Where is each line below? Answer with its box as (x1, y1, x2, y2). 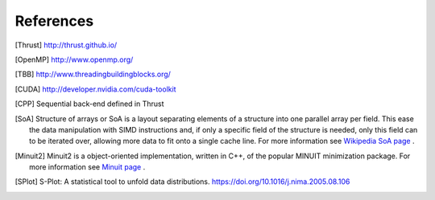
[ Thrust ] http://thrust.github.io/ (14, 40, 118, 50)
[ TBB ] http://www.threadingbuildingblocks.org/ (14, 69, 171, 80)
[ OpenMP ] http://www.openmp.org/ (14, 55, 134, 64)
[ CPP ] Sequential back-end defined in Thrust (14, 99, 164, 108)
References (14, 12, 94, 30)
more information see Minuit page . (29, 162, 146, 172)
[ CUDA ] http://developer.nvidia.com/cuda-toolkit (14, 84, 176, 94)
